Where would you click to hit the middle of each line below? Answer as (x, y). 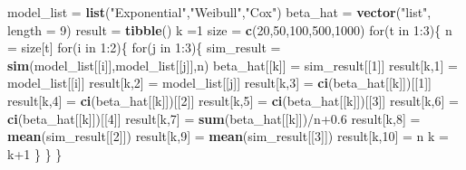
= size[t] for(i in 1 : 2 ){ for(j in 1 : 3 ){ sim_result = (144, 47)
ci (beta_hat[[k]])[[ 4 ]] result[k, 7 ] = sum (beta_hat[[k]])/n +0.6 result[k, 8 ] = (214, 118)
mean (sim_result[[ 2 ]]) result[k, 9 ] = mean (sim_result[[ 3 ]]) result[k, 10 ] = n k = (228, 136)
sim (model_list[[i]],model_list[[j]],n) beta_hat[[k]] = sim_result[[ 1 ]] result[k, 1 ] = (233, 65)
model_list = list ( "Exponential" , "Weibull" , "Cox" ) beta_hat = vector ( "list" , (219, 12)
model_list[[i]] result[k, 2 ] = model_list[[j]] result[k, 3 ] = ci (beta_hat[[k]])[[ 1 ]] (219, 83)
